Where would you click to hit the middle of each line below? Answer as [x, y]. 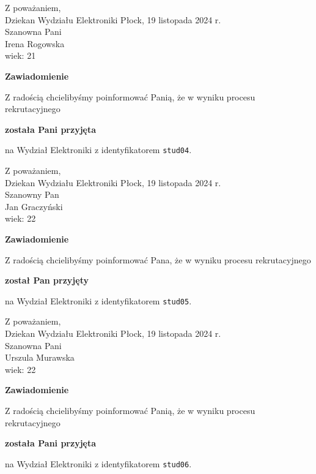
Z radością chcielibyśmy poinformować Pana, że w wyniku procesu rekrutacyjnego [158, 259]
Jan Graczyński [34, 206]
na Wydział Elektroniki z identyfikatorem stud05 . [98, 300]
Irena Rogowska [35, 43]
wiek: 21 [20, 55]
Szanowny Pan [32, 194]
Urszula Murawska [40, 357]
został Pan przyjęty [47, 280]
